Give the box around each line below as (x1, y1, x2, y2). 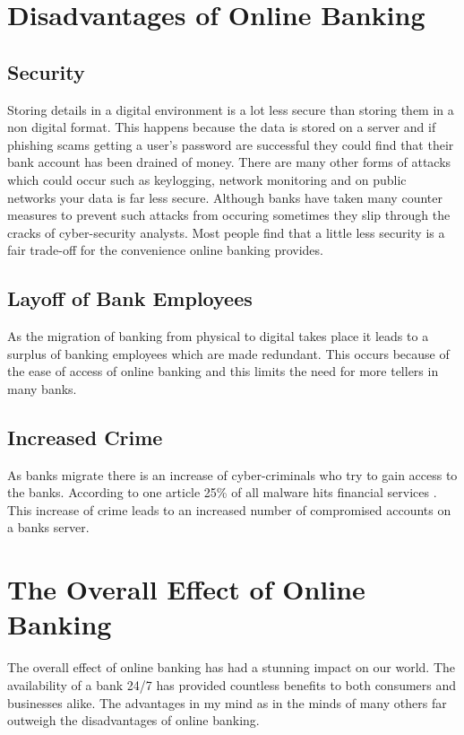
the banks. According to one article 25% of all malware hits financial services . (7, 483, 437, 502)
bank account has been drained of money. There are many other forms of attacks (7, 153, 451, 171)
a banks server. (7, 518, 90, 537)
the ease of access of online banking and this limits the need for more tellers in (7, 362, 439, 381)
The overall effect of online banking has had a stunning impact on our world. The (7, 658, 456, 677)
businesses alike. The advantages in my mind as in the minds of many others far (7, 693, 447, 712)
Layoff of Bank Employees (7, 284, 253, 312)
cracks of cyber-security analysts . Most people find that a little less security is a (7, 223, 445, 241)
